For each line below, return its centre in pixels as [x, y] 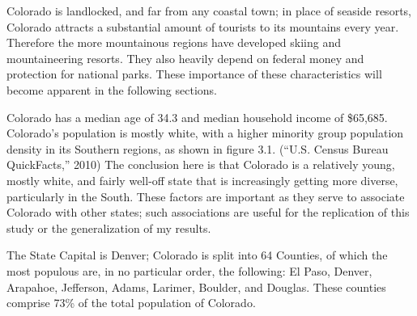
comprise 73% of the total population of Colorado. [131, 303]
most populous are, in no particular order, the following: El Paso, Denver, [189, 270]
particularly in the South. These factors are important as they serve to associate [206, 196]
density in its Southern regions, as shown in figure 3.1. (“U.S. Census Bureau [198, 148]
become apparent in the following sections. [112, 89]
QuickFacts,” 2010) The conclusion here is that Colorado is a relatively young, [201, 164]
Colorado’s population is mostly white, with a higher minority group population [205, 133]
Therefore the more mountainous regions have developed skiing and [174, 42]
